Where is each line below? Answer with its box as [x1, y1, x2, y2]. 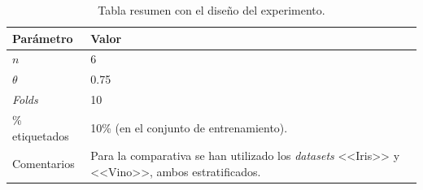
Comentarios [12, 155, 75, 172]
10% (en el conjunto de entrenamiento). [90, 119, 288, 136]
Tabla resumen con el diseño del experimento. [98, 2, 325, 18]
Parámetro [12, 29, 73, 46]
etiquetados [12, 127, 69, 144]
